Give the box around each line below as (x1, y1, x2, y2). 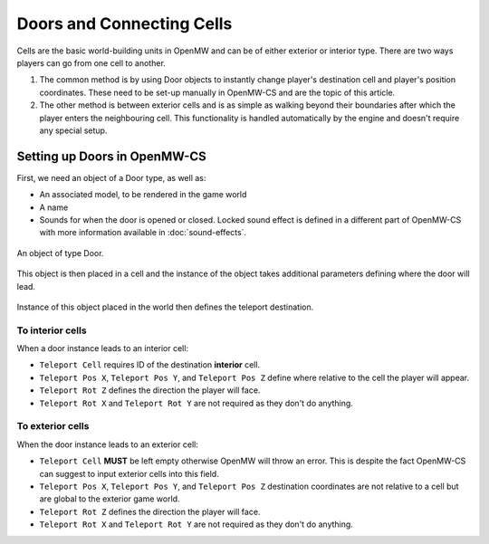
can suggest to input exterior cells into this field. (39, 468, 219, 479)
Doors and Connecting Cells (16, 14, 233, 33)
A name (39, 202, 69, 213)
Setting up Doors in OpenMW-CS (16, 148, 207, 164)
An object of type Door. (16, 247, 104, 258)
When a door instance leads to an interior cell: (16, 343, 189, 354)
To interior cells (16, 324, 87, 337)
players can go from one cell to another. (16, 57, 167, 68)
